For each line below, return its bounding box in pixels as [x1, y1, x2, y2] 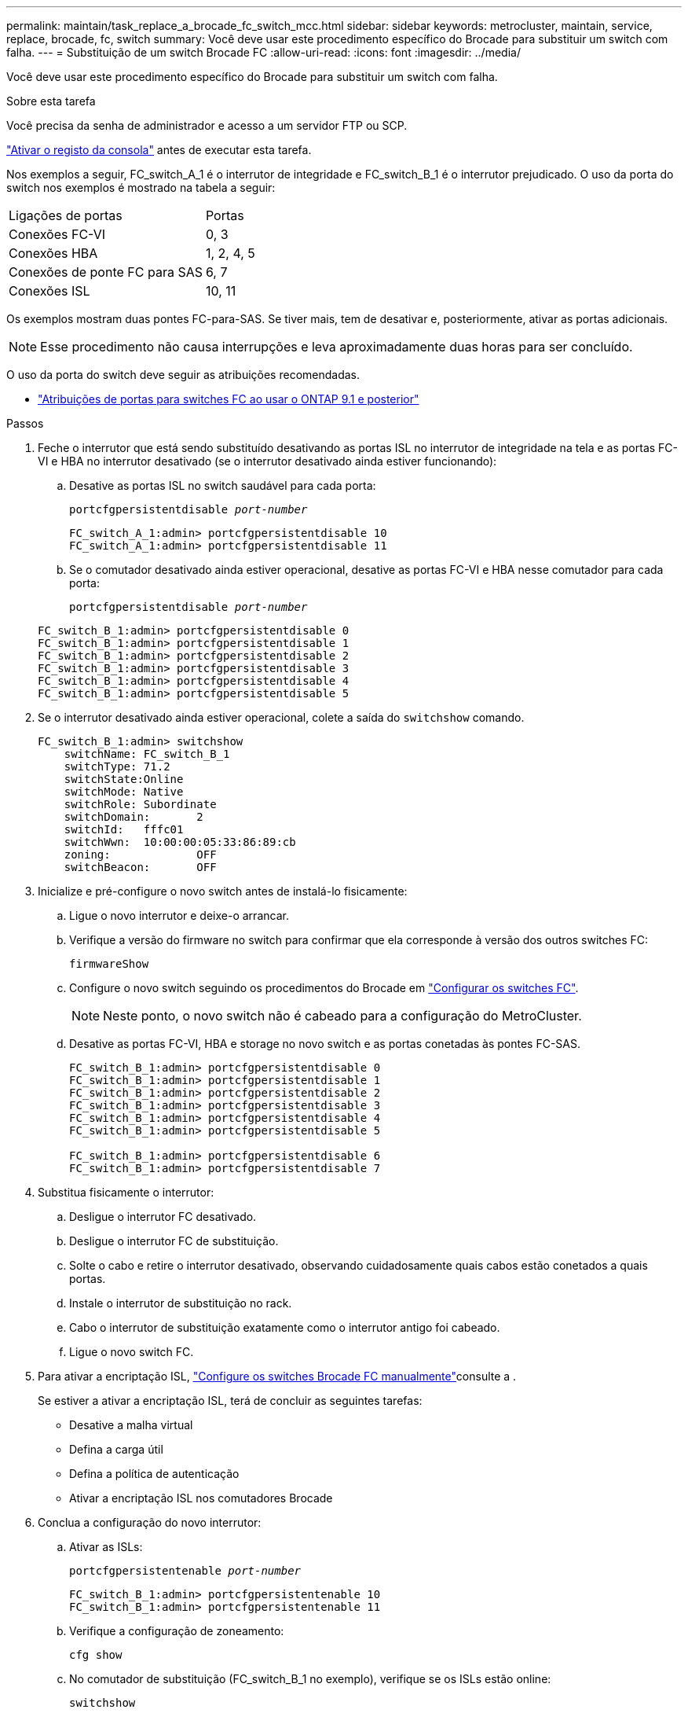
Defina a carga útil [69, 1443, 163, 1456]
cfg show [69, 1649, 123, 1661]
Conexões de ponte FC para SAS [9, 264, 203, 280]
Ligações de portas [9, 208, 123, 223]
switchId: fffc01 [64, 823, 184, 836]
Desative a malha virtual [69, 1418, 193, 1432]
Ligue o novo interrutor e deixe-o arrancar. [69, 909, 289, 922]
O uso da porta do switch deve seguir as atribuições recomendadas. [6, 368, 360, 381]
